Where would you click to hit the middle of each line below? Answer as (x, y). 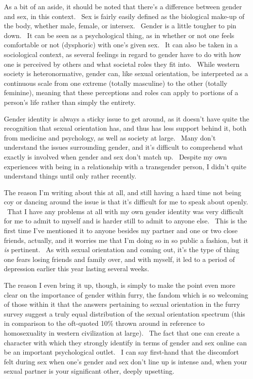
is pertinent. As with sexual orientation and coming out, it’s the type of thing (122, 249)
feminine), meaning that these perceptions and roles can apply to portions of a (121, 92)
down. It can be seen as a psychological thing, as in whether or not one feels (119, 35)
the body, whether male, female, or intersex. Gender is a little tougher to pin (120, 26)
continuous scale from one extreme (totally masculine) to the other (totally (116, 83)
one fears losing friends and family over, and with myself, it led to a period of (119, 259)
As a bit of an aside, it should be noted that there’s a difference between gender (123, 6)
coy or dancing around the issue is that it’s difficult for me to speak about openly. (126, 202)
